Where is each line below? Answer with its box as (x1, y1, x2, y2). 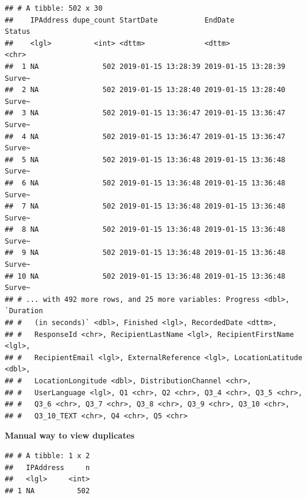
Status (5, 27, 30, 36)
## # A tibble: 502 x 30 (5, 4, 103, 12)
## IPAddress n (5, 463, 90, 472)
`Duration (5, 307, 43, 316)
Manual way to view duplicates (5, 429, 135, 442)
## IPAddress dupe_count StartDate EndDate (5, 15, 235, 24)
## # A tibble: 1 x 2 (5, 451, 90, 460)
